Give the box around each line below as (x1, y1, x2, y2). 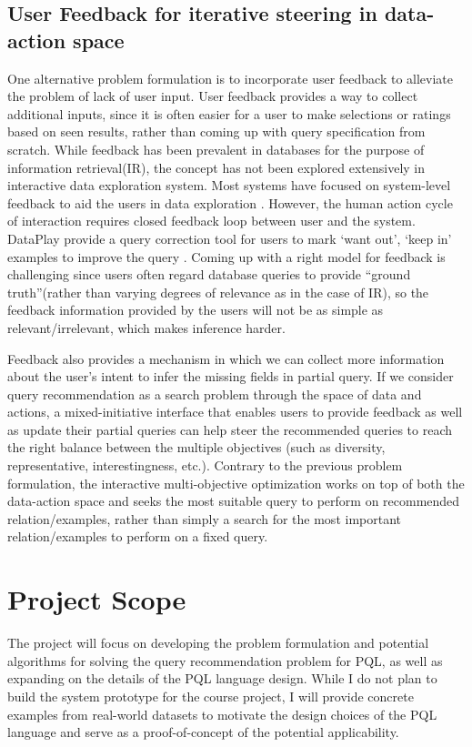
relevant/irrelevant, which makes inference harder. (7, 318, 286, 337)
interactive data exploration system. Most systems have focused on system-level (7, 176, 451, 195)
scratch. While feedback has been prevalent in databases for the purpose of (7, 139, 425, 158)
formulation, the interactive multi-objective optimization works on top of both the (7, 473, 465, 492)
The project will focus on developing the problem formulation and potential (7, 633, 429, 652)
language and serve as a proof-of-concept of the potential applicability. (7, 722, 399, 742)
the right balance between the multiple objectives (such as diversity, (7, 438, 386, 457)
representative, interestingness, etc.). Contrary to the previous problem (7, 456, 403, 475)
